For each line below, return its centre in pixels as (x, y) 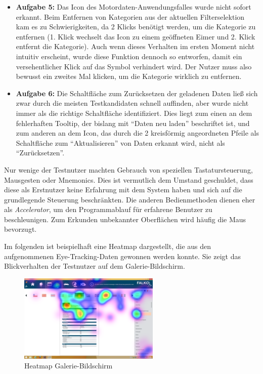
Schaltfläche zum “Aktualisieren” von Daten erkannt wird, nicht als (120, 142)
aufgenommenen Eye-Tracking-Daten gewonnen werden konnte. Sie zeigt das (122, 256)
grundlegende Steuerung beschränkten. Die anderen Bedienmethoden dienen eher (130, 199)
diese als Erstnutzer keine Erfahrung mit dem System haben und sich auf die (123, 190)
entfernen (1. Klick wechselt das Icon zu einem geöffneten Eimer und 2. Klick (136, 36)
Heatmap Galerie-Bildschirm (69, 366)
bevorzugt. (20, 229)
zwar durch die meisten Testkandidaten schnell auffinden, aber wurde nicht (132, 103)
